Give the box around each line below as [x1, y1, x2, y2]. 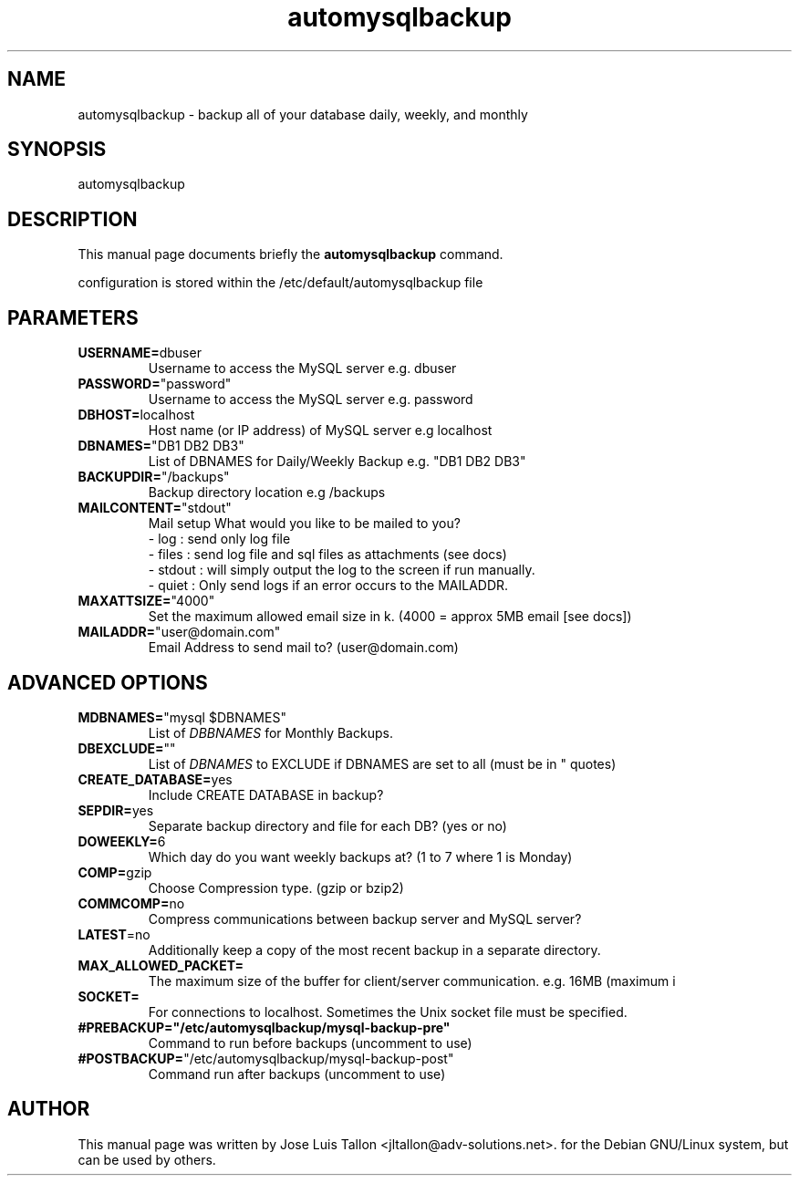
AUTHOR [7, 1097, 90, 1121]
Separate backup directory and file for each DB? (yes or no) [148, 817, 507, 834]
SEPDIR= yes [78, 802, 154, 818]
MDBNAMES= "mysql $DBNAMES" [78, 709, 286, 725]
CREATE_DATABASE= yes [78, 771, 233, 787]
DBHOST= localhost [78, 407, 195, 423]
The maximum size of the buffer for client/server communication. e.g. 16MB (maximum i [148, 972, 676, 989]
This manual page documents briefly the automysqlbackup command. [78, 246, 503, 263]
